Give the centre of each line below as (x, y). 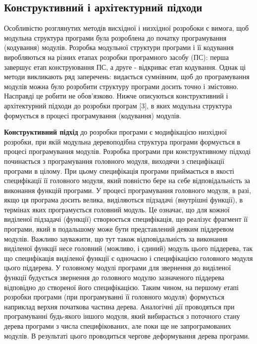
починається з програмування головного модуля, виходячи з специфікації (114, 161)
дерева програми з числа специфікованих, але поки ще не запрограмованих (118, 326)
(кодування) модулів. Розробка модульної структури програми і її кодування (119, 47)
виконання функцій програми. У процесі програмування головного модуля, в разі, (128, 190)
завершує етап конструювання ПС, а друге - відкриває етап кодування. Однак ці (125, 67)
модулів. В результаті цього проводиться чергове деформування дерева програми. (127, 335)
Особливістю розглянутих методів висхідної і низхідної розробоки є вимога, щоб (127, 28)
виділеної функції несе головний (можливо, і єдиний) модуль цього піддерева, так (128, 248)
